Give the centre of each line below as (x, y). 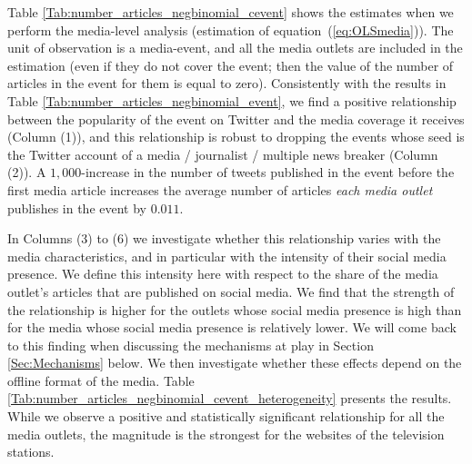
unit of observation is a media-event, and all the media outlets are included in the (235, 48)
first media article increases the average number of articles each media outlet (220, 189)
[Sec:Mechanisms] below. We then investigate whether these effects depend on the (235, 363)
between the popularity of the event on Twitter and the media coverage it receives (236, 118)
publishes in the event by (77, 207)
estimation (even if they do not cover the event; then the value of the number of (231, 65)
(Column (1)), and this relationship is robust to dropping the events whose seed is (236, 137)
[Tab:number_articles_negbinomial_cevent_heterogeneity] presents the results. (230, 398)
